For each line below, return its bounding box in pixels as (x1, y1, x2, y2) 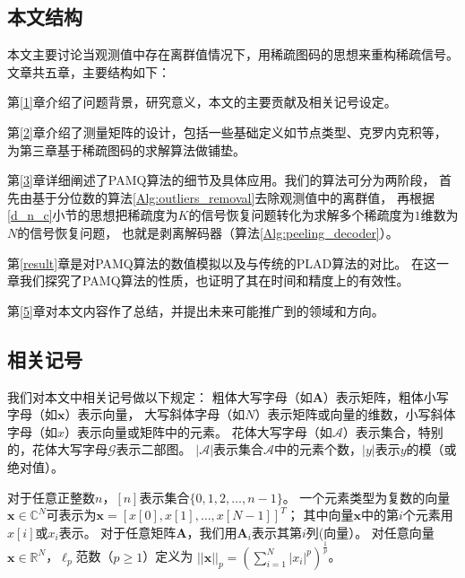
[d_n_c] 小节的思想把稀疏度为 (7, 206, 178, 224)
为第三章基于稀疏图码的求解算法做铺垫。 (7, 140, 245, 159)
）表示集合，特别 (342, 422, 443, 441)
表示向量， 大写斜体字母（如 (77, 405, 245, 424)
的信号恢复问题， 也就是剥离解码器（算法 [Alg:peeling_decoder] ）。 (17, 223, 399, 241)
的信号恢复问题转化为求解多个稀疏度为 (188, 206, 415, 224)
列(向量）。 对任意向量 (306, 522, 435, 541)
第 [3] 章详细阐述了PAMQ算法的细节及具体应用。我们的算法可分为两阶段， (7, 171, 435, 189)
